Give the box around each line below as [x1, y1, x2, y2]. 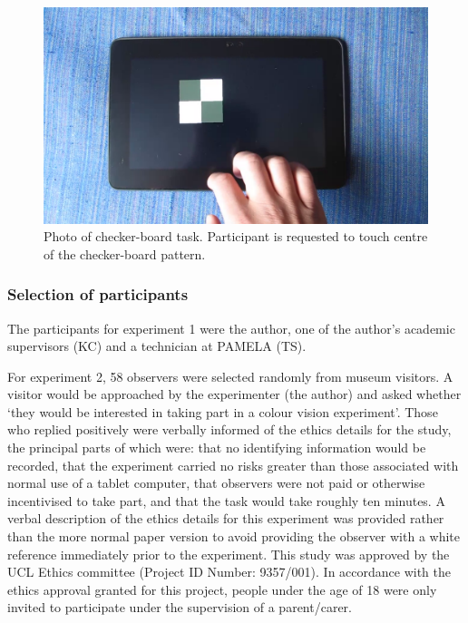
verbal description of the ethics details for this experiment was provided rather [7, 509, 444, 528]
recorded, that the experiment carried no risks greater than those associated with [7, 455, 459, 474]
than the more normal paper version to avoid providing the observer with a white [7, 527, 460, 546]
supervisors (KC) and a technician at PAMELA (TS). [7, 336, 307, 355]
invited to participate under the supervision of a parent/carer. [7, 598, 352, 617]
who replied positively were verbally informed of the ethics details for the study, [7, 420, 452, 439]
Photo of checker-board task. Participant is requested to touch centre [44, 227, 428, 246]
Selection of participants [7, 283, 189, 306]
